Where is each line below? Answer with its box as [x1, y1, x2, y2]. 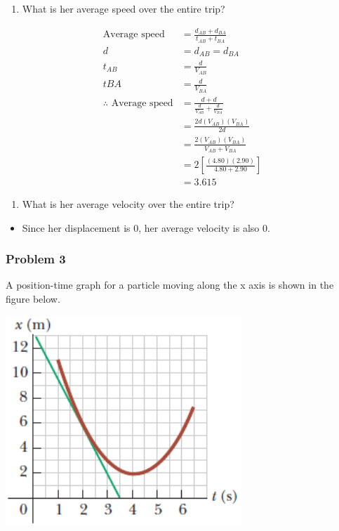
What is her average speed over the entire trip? [22, 1, 225, 15]
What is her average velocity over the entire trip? [22, 197, 234, 211]
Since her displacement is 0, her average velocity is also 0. [22, 220, 270, 235]
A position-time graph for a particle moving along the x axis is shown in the [6, 277, 334, 292]
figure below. [6, 291, 60, 306]
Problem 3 [6, 250, 66, 268]
